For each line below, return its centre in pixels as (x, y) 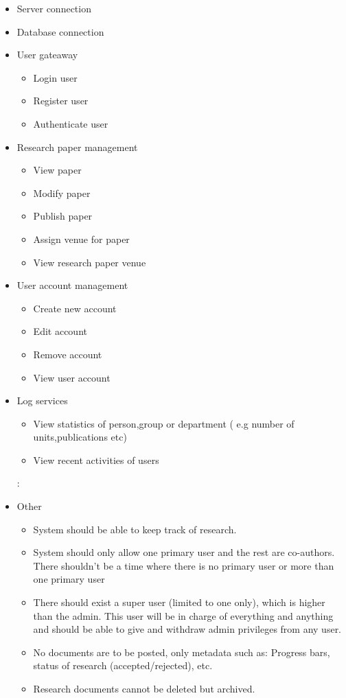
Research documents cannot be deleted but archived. (144, 688)
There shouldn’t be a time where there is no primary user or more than (184, 565)
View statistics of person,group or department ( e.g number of (164, 423)
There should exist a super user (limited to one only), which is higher (179, 602)
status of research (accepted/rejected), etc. (123, 665)
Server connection (54, 8)
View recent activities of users (96, 459)
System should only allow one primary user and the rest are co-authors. (184, 552)
